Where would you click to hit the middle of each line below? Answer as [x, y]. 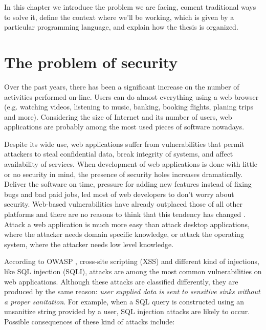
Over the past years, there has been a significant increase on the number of [122, 86]
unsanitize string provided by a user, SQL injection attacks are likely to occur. [127, 311]
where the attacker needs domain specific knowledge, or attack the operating [124, 234]
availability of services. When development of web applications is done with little [131, 164]
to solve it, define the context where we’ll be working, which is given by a [119, 17]
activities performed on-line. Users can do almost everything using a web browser [131, 96]
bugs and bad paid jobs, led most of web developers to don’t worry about [119, 194]
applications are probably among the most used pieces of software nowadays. [124, 127]
